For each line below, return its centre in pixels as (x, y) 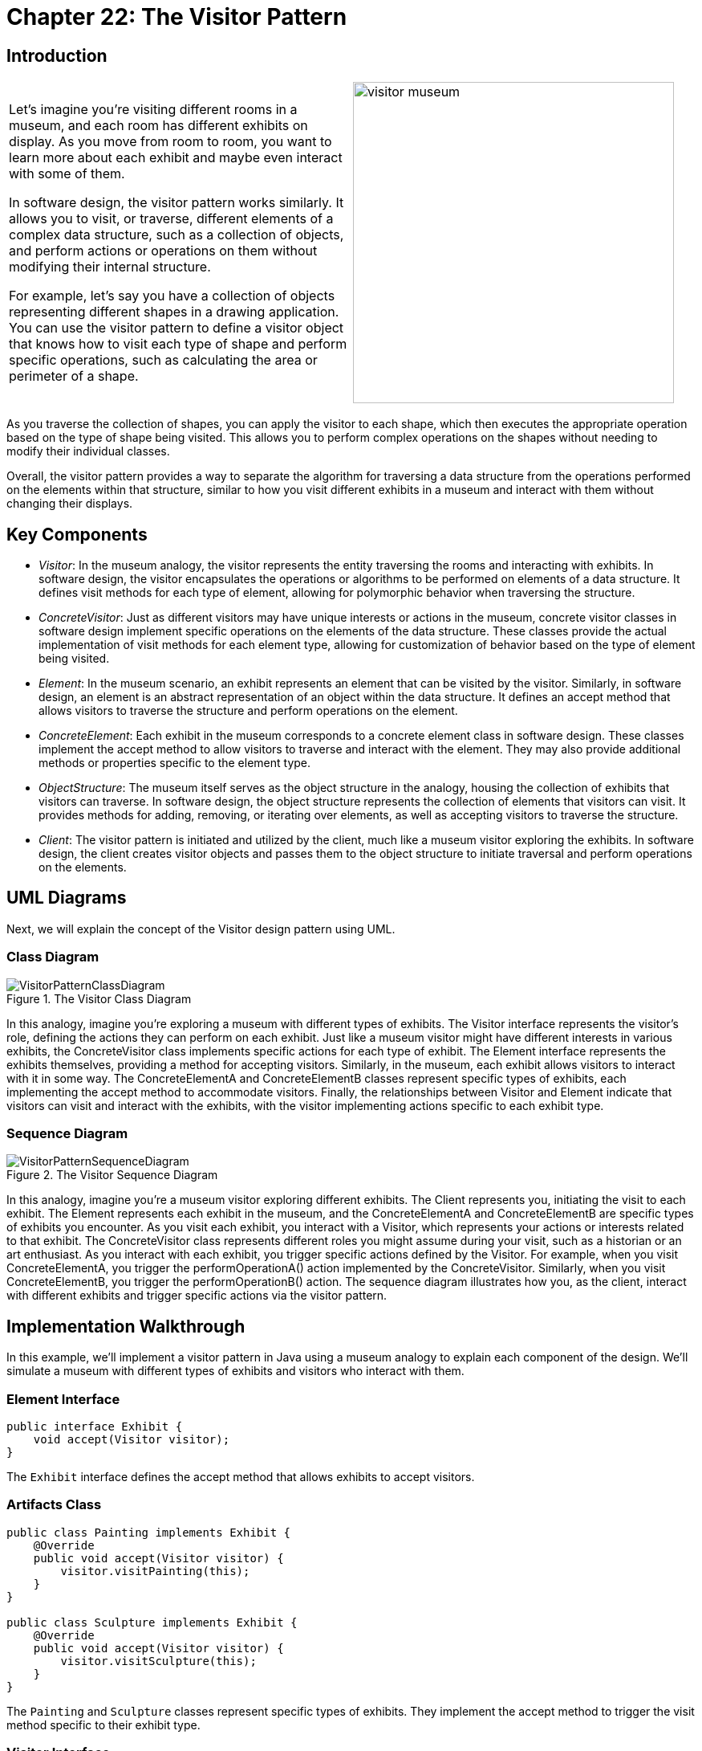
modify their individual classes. (88, 451)
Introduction (57, 55)
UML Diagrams (67, 898)
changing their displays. (70, 504)
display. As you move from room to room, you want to (170, 142)
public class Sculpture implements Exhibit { (152, 1622)
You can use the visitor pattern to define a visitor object (177, 328)
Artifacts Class (54, 1505)
